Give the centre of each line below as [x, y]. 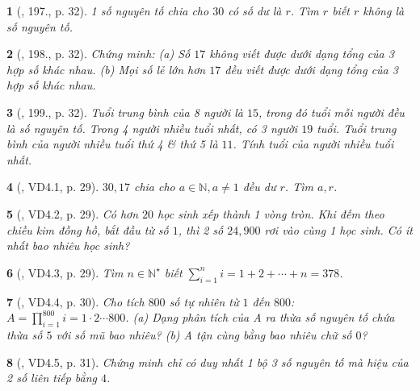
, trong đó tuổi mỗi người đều [331, 112]
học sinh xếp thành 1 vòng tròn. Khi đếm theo [271, 213]
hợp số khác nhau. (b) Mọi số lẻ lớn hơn [106, 69]
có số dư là [255, 10]
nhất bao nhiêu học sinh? [68, 245]
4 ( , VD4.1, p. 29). [53, 187]
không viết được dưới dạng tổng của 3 [302, 54]
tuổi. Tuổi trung [357, 128]
